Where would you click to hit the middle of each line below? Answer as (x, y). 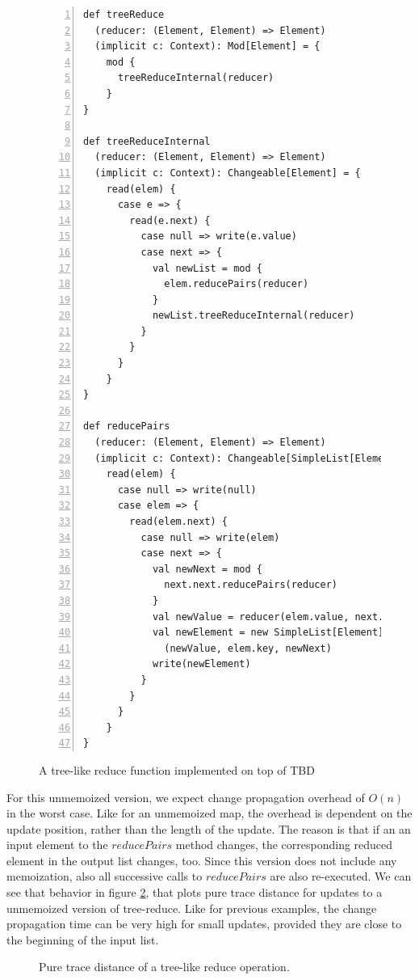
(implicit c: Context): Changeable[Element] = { (228, 173)
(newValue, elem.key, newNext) (248, 648)
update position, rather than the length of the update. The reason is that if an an (209, 828)
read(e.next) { (170, 220)
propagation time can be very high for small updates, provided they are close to (204, 924)
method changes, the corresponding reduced (284, 845)
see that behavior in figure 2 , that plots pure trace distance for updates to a (195, 892)
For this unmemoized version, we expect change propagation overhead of (186, 797)
